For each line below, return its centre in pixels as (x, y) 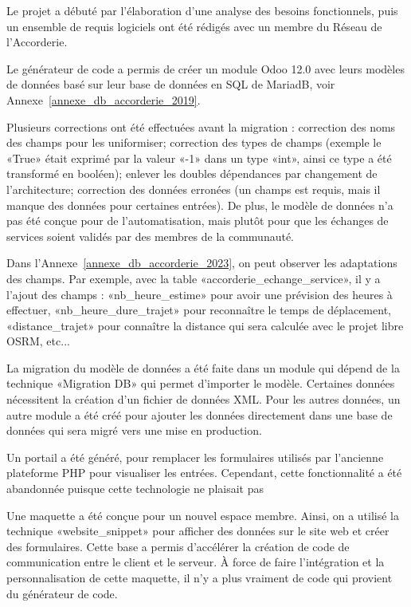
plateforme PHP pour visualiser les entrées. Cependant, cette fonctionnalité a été (204, 473)
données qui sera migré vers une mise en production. (134, 430)
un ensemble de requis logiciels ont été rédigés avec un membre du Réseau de (194, 26)
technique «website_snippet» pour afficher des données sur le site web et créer (198, 531)
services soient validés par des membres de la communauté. (151, 236)
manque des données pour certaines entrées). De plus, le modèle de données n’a (200, 205)
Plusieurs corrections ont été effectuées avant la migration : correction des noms (201, 126)
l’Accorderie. (37, 42)
